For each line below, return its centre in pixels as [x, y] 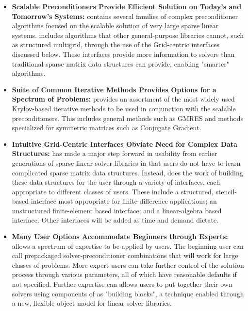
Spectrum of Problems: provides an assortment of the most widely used [123, 99]
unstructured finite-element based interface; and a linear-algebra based [117, 210]
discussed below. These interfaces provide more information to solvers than [123, 54]
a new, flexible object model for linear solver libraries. [92, 303]
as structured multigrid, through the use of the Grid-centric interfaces [116, 44]
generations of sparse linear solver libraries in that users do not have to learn [126, 163]
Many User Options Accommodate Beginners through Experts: [120, 236]
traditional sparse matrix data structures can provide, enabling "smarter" [120, 63]
